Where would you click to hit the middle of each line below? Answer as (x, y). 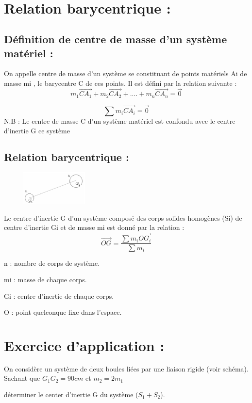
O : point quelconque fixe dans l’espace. (63, 312)
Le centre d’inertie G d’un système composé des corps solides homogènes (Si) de (123, 218)
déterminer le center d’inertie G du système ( (71, 394)
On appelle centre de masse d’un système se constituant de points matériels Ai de (126, 73)
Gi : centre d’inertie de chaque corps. (59, 296)
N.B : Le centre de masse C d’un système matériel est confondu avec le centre (120, 121)
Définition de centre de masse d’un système (116, 39)
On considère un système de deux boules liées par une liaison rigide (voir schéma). (126, 368)
